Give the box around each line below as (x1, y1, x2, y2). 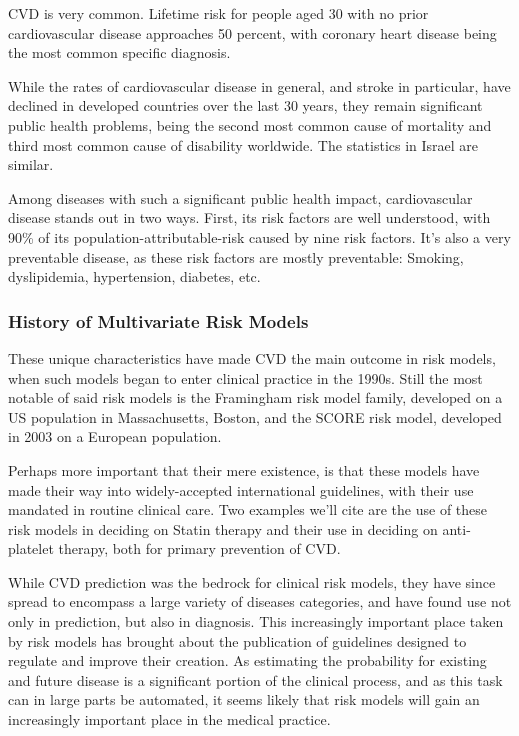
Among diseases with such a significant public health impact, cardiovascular (8, 187, 473, 208)
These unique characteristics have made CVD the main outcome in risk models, (8, 347, 496, 368)
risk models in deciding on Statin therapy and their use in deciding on (8, 518, 438, 539)
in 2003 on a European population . (8, 426, 222, 447)
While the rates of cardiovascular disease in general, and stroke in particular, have (8, 75, 511, 96)
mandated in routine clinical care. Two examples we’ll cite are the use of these (8, 499, 488, 520)
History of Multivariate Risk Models (8, 308, 309, 333)
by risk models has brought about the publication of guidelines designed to (8, 630, 467, 651)
